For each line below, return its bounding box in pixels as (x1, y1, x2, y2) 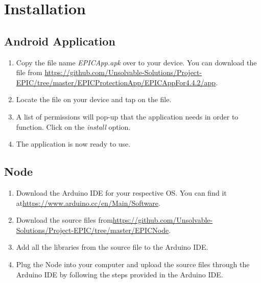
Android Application (4, 33, 115, 49)
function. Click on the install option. (16, 121, 131, 132)
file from (16, 67, 42, 78)
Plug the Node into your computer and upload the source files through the (16, 258, 250, 269)
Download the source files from (16, 215, 113, 225)
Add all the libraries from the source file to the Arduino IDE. (16, 242, 208, 252)
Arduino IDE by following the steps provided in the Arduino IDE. (16, 269, 223, 279)
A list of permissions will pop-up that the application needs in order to (16, 111, 239, 122)
